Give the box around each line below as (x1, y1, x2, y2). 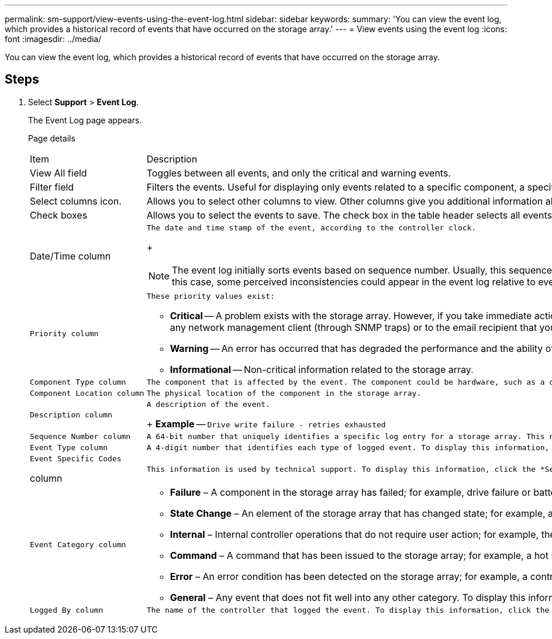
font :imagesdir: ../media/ (5, 34, 102, 44)
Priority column (30, 329, 99, 338)
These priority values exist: (146, 291, 275, 300)
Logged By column (30, 605, 103, 614)
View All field (30, 167, 87, 179)
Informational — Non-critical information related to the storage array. (170, 363, 474, 375)
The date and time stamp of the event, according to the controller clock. (146, 223, 477, 232)
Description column (30, 410, 112, 419)
